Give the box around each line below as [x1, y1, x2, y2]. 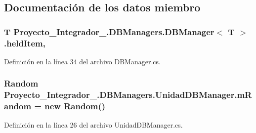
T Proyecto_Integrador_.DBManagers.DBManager [4, 25, 214, 38]
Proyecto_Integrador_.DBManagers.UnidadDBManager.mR [4, 89, 252, 101]
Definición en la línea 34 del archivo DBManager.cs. [4, 56, 161, 66]
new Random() [44, 100, 106, 112]
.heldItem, [4, 37, 45, 49]
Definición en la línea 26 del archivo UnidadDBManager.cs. [4, 119, 183, 130]
